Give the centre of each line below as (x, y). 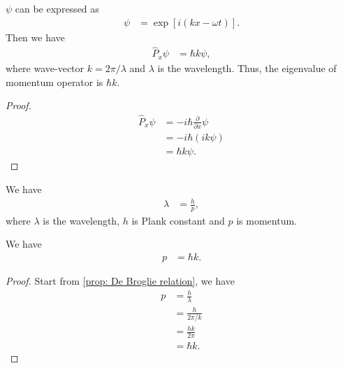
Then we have (35, 37)
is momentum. (267, 220)
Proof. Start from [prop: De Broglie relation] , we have (120, 281)
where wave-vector (45, 68)
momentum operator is (54, 82)
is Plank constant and (178, 220)
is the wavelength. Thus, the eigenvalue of (247, 68)
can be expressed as (57, 8)
